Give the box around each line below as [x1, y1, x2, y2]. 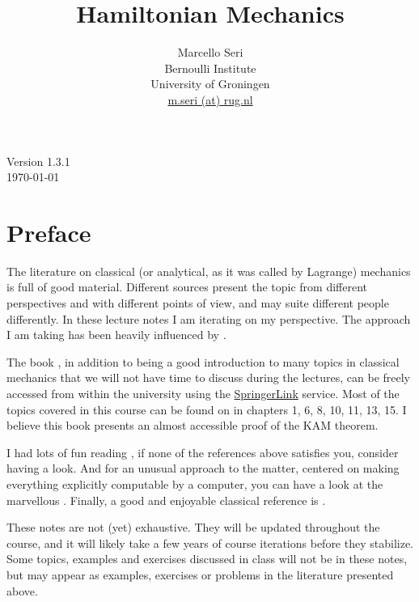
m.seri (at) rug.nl [167, 91, 253, 108]
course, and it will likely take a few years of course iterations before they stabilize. [6, 534, 413, 551]
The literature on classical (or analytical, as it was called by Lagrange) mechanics [6, 262, 411, 279]
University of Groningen [150, 75, 270, 92]
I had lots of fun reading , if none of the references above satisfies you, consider [6, 443, 399, 460]
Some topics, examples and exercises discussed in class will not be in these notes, [6, 550, 408, 567]
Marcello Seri [177, 44, 243, 61]
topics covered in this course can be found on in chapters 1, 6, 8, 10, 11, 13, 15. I [6, 401, 407, 418]
